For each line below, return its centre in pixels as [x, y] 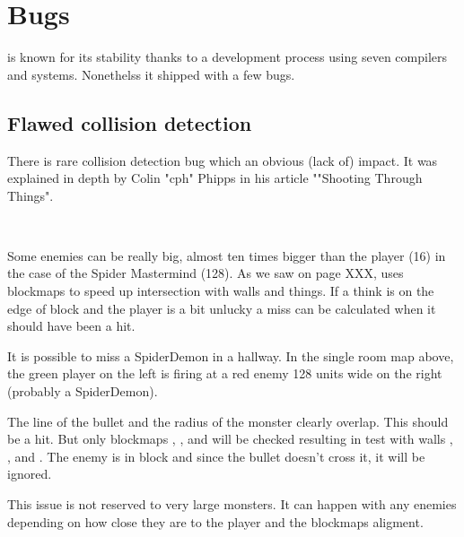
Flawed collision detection [130, 122]
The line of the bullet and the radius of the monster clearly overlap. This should [228, 421]
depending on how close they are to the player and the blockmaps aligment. [215, 521]
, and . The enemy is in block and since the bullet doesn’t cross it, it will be [216, 456]
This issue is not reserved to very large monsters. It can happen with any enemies [232, 504]
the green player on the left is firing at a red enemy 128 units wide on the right [225, 373]
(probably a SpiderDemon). [83, 391]
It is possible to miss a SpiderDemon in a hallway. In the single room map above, [231, 355]
